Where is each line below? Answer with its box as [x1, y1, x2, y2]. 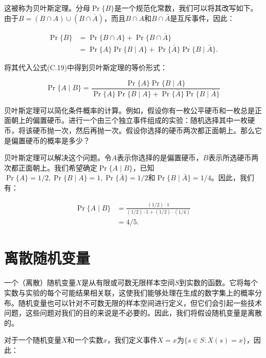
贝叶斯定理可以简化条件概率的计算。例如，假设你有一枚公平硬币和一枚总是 [4, 104, 255, 115]
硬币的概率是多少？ [25, 135, 90, 145]
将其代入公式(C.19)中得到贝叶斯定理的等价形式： [4, 62, 167, 73]
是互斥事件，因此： [170, 12, 235, 23]
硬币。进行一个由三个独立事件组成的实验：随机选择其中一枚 [47, 115, 248, 125]
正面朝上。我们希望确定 [18, 162, 97, 173]
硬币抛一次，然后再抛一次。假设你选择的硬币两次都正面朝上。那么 [32, 125, 255, 135]
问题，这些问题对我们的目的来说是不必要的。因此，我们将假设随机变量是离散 [4, 307, 262, 318]
